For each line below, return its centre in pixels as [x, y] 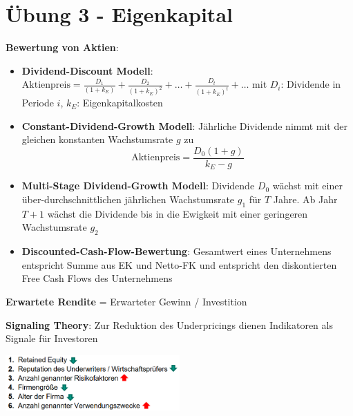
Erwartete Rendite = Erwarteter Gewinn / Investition [126, 302]
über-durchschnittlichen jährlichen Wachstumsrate [128, 199]
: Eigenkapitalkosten [120, 103]
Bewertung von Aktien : [62, 47]
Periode [38, 103]
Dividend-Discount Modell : [87, 70]
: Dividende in [311, 84]
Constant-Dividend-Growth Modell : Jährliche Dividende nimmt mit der [184, 125]
